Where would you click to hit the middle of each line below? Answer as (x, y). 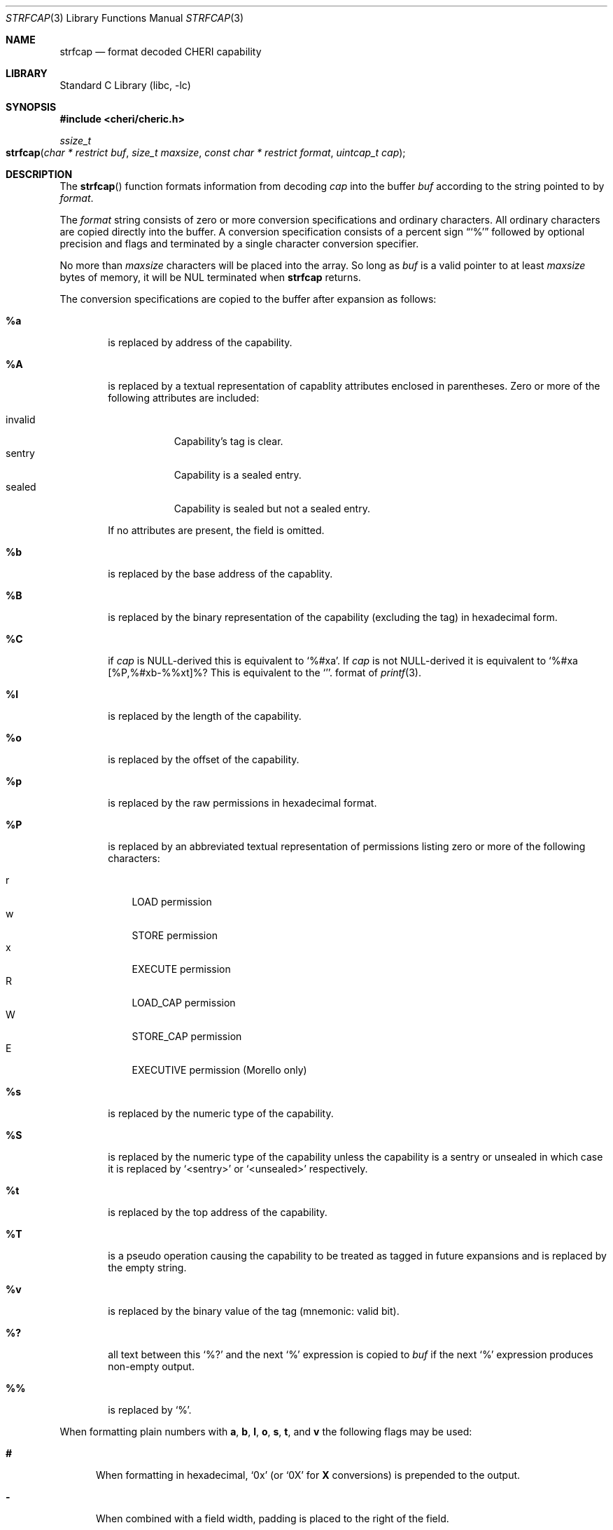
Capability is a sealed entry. (238, 475)
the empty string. (147, 1268)
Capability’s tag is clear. (228, 441)
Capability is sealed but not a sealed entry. (272, 508)
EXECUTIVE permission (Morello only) (219, 1070)
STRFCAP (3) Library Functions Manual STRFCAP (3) (125, 18)
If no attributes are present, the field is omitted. (216, 530)
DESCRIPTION (39, 174)
